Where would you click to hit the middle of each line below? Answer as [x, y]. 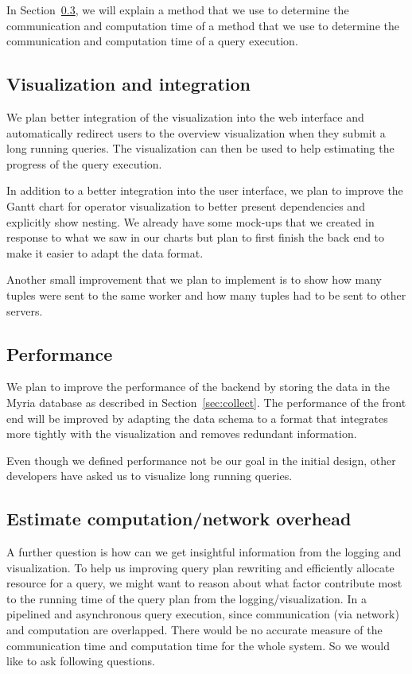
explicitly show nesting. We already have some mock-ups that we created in [190, 221]
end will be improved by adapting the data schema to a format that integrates [197, 418]
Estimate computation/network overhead [179, 519]
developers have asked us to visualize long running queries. [150, 476]
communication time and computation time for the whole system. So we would [198, 645]
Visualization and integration [128, 84]
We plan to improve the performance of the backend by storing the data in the [198, 387]
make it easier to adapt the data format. [105, 252]
